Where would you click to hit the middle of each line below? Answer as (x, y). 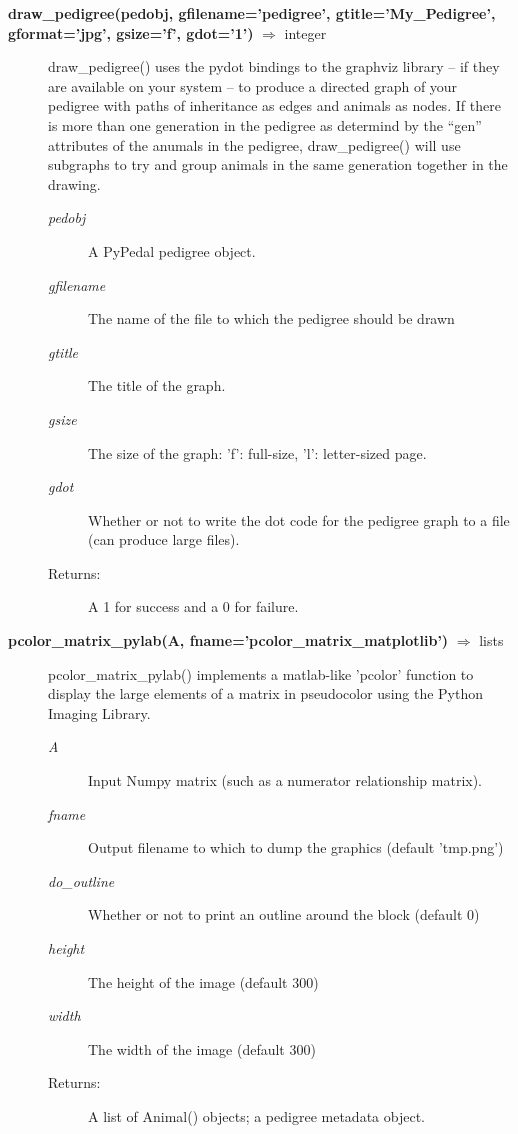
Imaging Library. (99, 712)
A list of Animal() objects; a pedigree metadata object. (256, 1115)
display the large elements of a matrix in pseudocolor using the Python (266, 693)
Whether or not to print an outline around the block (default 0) (284, 914)
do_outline (81, 880)
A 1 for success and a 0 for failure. (193, 606)
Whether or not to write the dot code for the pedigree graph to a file (299, 519)
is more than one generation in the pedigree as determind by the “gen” (265, 124)
